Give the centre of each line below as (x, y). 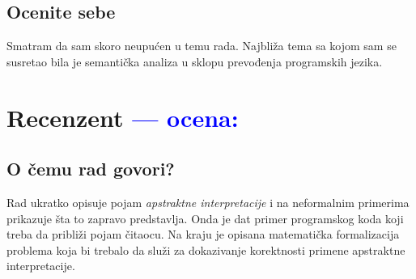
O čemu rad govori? (91, 169)
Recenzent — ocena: (123, 117)
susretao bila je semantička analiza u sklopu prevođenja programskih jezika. (195, 61)
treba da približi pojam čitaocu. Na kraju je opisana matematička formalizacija (203, 234)
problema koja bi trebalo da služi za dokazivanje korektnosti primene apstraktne (206, 249)
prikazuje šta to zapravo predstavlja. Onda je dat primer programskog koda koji (205, 218)
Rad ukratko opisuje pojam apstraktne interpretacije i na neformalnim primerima (208, 202)
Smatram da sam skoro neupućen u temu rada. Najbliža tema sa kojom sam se (202, 46)
